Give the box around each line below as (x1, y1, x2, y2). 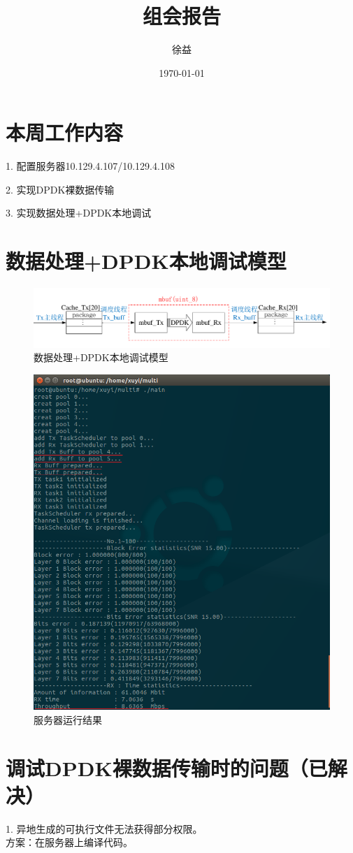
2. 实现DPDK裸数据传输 (6, 182, 115, 196)
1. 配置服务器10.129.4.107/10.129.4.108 (6, 159, 175, 173)
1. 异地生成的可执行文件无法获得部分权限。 (6, 821, 203, 836)
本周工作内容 (6, 118, 124, 147)
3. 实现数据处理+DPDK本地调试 (6, 205, 152, 220)
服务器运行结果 (34, 712, 102, 727)
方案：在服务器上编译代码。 (6, 835, 133, 850)
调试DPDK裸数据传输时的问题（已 (6, 753, 328, 782)
